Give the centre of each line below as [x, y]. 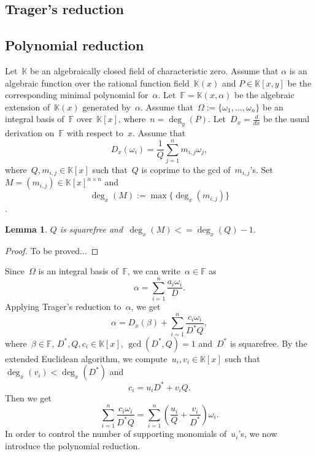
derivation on [30, 133]
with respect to [95, 133]
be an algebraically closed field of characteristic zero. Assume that [154, 70]
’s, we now [258, 434]
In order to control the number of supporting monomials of [116, 434]
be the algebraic [264, 95]
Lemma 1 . [26, 229]
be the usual [287, 119]
